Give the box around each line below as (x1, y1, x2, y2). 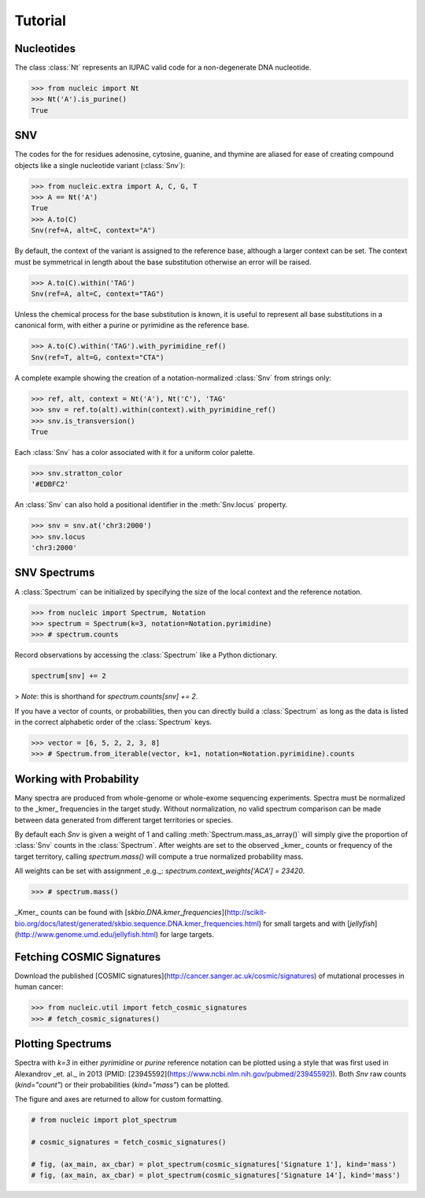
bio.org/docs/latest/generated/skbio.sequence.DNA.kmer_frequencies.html (14, 919, 260, 928)
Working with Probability (14, 772, 139, 786)
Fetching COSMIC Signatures (14, 950, 161, 964)
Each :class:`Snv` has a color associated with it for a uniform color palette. (14, 447, 255, 457)
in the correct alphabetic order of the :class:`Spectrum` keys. (14, 718, 213, 727)
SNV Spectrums (14, 566, 95, 580)
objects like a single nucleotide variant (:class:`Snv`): (14, 160, 186, 170)
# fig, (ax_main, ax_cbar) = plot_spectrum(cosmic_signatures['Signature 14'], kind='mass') (31, 1171, 401, 1180)
